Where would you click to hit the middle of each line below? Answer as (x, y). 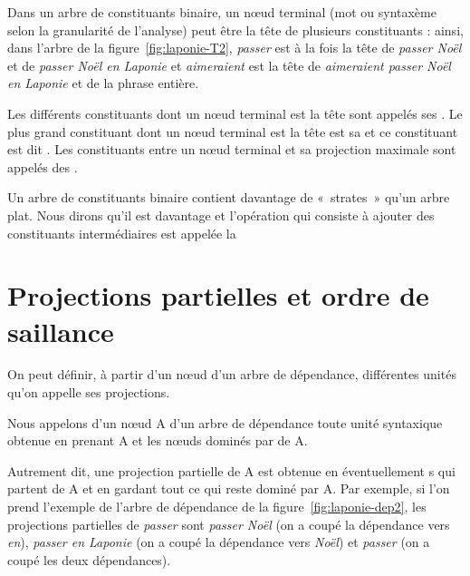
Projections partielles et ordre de (218, 295)
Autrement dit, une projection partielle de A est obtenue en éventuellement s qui (231, 470)
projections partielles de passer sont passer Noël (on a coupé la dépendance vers (229, 524)
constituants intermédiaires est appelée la (122, 233)
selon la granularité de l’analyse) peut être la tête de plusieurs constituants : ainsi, (235, 29)
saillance (61, 331)
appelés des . (43, 166)
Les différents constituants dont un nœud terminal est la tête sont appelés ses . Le (235, 113)
